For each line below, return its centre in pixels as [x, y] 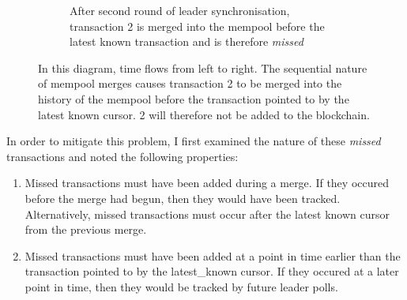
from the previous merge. [86, 229]
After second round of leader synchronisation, [180, 10]
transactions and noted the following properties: [122, 156]
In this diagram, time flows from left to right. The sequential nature [203, 67]
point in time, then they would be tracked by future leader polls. [181, 286]
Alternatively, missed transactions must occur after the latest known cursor [207, 214]
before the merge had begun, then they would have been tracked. [183, 198]
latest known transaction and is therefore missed [187, 41]
